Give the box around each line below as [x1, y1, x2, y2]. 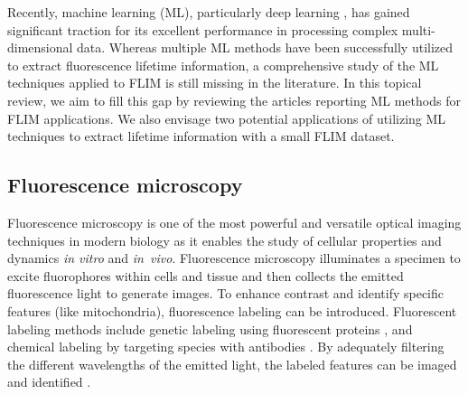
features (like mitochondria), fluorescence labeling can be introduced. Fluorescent [7, 301, 457, 320]
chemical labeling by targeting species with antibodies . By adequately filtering [7, 337, 445, 356]
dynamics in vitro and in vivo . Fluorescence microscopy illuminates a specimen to [7, 249, 461, 267]
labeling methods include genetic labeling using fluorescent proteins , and [7, 319, 413, 338]
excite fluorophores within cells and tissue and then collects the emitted [7, 266, 404, 285]
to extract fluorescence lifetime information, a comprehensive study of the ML [7, 55, 439, 74]
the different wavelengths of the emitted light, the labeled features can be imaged [7, 354, 457, 373]
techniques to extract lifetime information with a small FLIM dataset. [7, 127, 395, 145]
